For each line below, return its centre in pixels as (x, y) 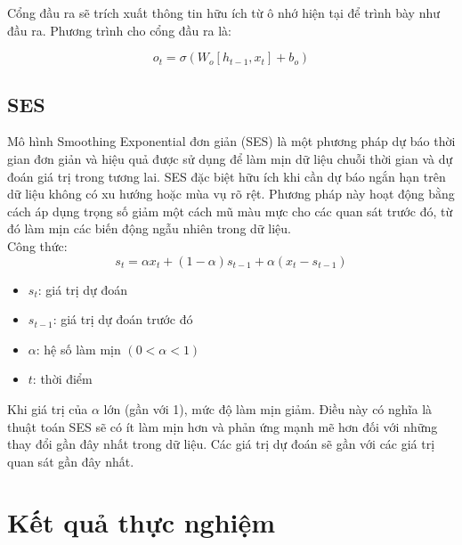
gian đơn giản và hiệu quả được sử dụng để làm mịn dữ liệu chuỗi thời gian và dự (230, 158)
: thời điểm (62, 379)
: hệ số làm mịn (78, 349)
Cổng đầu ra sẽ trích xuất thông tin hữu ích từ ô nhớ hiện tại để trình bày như (223, 12)
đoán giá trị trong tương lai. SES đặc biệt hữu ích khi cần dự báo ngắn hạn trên (227, 176)
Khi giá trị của (48, 408)
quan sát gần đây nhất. (71, 461)
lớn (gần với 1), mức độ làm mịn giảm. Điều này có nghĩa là (268, 408)
